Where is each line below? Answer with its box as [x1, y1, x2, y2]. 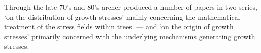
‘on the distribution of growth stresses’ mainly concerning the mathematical [4, 11, 240, 22]
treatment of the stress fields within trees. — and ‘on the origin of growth [4, 21, 234, 32]
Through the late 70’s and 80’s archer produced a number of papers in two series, [4, 2, 257, 12]
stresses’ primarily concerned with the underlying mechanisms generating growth [4, 31, 255, 41]
